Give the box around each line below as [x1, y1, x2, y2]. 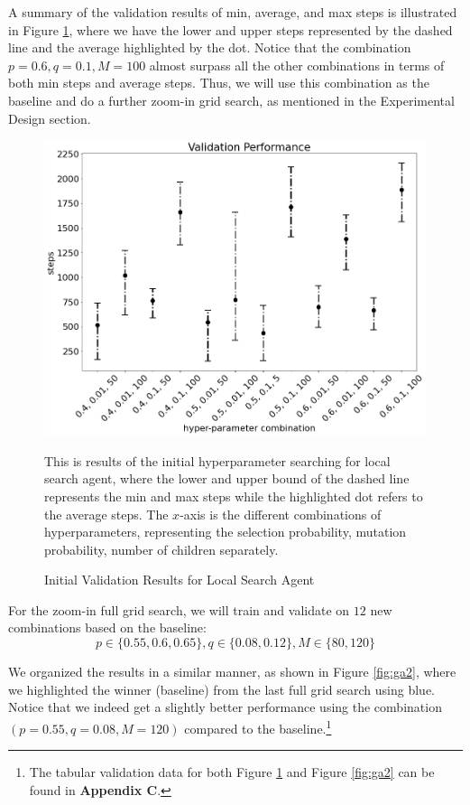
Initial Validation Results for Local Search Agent [44, 570, 315, 589]
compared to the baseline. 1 [184, 716, 332, 737]
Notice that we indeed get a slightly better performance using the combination [8, 697, 442, 716]
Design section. [8, 108, 91, 127]
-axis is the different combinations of [180, 504, 382, 523]
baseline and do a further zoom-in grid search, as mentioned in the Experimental [8, 90, 455, 109]
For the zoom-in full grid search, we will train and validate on [8, 600, 350, 619]
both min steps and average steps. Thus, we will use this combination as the [8, 73, 429, 92]
